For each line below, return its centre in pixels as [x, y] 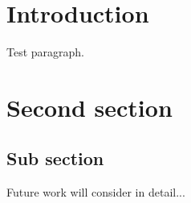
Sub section [55, 158]
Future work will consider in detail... [96, 192]
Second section [89, 107]
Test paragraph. [46, 52]
